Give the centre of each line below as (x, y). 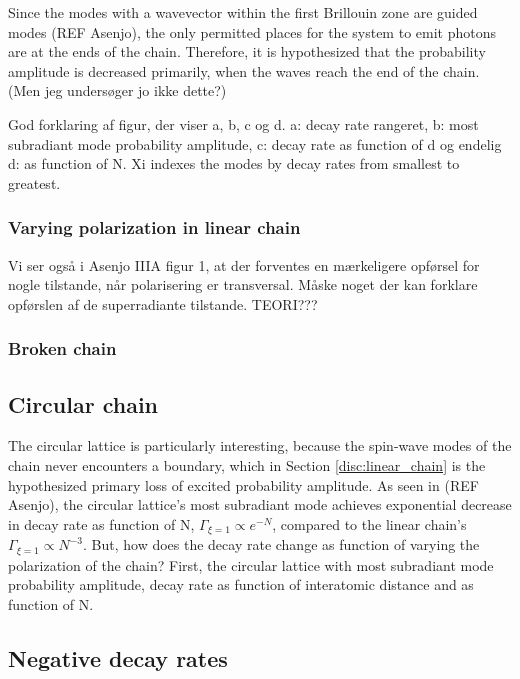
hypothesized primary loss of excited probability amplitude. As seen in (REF (243, 484)
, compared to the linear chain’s (369, 523)
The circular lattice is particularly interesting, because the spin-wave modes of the (260, 445)
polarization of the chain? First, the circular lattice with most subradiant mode (251, 564)
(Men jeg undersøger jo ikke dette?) (117, 90)
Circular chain (83, 403)
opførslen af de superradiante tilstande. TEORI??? (163, 303)
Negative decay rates (118, 657)
